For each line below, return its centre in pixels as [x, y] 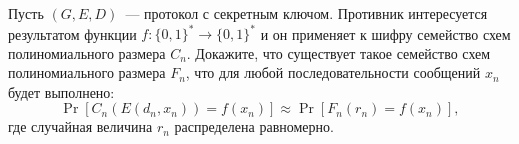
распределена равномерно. [254, 126]
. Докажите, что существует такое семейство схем [338, 52]
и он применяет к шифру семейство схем [385, 33]
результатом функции [72, 33]
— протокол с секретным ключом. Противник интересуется [306, 13]
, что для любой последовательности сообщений [333, 72]
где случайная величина [80, 126]
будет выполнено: [61, 91]
